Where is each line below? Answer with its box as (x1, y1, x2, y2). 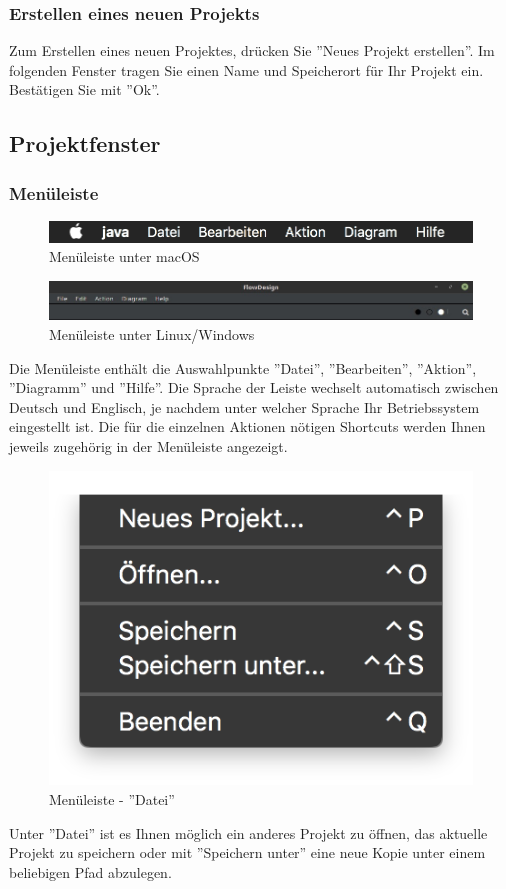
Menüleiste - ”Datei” (49, 789, 175, 810)
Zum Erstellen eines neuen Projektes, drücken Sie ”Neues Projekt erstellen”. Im (9, 40, 495, 61)
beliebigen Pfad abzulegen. (9, 861, 172, 882)
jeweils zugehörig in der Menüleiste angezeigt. (9, 436, 288, 457)
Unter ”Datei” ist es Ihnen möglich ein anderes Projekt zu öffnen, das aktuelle (9, 822, 488, 843)
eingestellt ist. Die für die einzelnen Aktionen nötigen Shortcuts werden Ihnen (9, 416, 486, 437)
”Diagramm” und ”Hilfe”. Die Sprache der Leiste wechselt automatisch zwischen (9, 377, 499, 398)
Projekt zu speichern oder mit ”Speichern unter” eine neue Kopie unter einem (9, 842, 486, 863)
